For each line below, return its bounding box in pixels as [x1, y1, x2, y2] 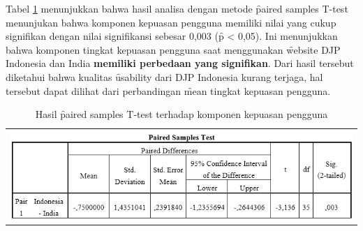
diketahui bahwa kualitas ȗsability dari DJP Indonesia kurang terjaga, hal [6, 69, 323, 84]
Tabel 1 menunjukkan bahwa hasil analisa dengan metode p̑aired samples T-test [6, 1, 348, 15]
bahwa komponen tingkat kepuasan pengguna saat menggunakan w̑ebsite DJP [6, 42, 341, 57]
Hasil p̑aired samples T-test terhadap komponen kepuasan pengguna [35, 107, 328, 121]
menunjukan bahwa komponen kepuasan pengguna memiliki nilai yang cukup [6, 15, 336, 29]
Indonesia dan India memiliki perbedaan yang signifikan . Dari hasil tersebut [6, 56, 354, 70]
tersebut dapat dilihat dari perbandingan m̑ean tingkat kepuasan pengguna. [6, 83, 331, 98]
